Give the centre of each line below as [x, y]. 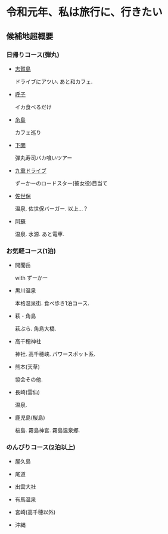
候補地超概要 [30, 36]
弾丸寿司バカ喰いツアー [43, 158]
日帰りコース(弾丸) [33, 54]
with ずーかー [31, 278]
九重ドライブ [30, 170]
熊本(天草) [27, 367]
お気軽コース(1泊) [31, 251]
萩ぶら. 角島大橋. [35, 329]
